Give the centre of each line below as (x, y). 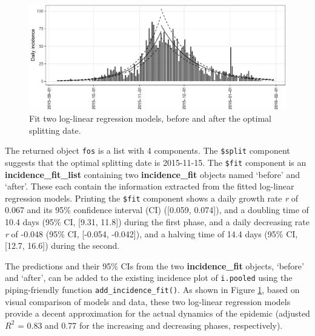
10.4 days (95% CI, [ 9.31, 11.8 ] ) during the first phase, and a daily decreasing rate (157, 222)
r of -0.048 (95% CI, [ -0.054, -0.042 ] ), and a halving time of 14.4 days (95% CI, (151, 233)
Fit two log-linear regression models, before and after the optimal (151, 118)
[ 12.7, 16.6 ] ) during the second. (62, 245)
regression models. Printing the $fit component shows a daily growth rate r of (152, 198)
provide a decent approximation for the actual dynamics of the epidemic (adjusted (157, 313)
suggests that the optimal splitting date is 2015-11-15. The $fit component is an (156, 162)
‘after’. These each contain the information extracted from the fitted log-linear (150, 186)
